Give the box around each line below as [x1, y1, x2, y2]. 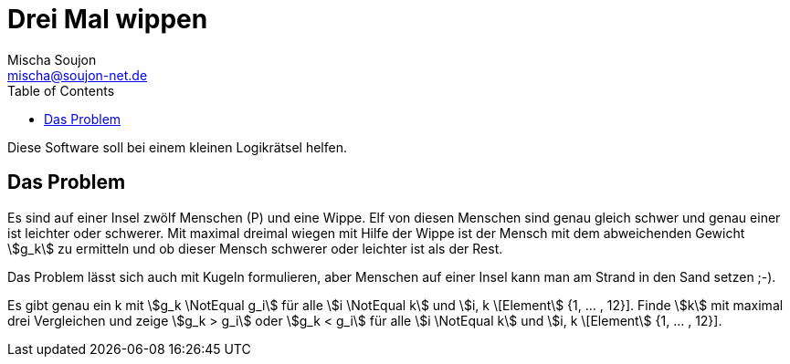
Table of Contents [7, 82, 115, 99]
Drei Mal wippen [7, 4, 208, 35]
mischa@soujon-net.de [7, 67, 148, 83]
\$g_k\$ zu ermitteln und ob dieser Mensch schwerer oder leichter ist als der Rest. [7, 240, 503, 256]
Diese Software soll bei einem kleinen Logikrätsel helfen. [7, 139, 347, 155]
